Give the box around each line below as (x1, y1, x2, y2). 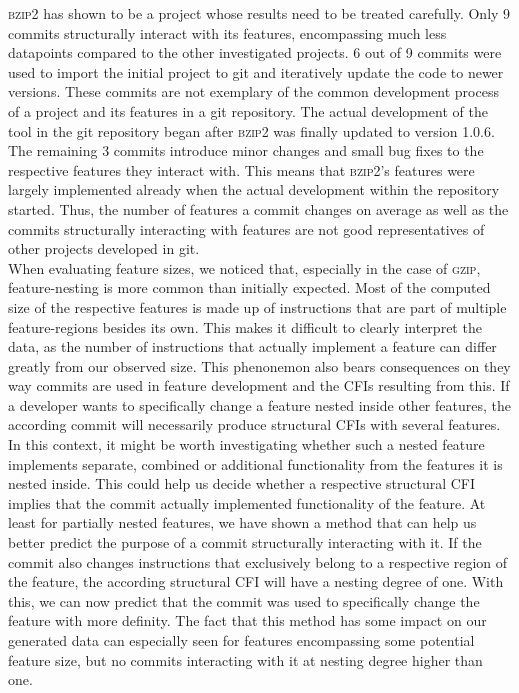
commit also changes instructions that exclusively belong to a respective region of (8, 551, 508, 572)
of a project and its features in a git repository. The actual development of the (8, 100, 488, 121)
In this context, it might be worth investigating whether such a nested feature (8, 434, 485, 455)
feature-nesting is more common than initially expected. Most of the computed (8, 277, 491, 298)
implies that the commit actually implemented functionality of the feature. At (8, 492, 486, 513)
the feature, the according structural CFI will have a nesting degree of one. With (8, 571, 504, 592)
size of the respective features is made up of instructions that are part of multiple (8, 296, 507, 317)
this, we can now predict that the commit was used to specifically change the (8, 590, 480, 611)
